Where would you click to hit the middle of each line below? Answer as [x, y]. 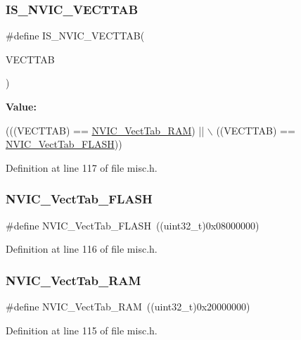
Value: [21, 106]
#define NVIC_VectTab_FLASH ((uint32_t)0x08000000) [133, 225]
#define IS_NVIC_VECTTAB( [75, 36]
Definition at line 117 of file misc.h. [82, 167]
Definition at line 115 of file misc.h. [82, 330]
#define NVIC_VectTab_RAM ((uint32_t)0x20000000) [128, 306]
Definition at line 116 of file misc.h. [82, 249]
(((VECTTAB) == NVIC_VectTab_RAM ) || [105, 130]
